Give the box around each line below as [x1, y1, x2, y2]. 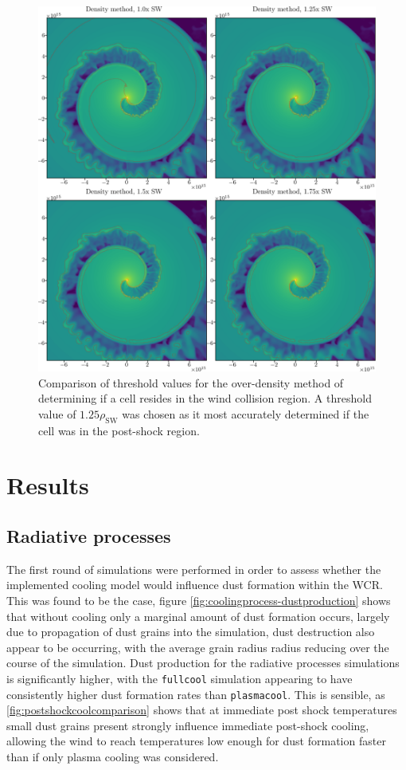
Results [6, 469, 89, 501]
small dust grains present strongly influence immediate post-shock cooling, [6, 717, 369, 733]
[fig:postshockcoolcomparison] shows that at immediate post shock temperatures [6, 701, 397, 718]
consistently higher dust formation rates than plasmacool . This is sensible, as [6, 686, 385, 702]
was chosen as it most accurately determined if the [122, 405, 369, 422]
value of [38, 405, 76, 422]
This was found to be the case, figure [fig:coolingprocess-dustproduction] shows [6, 591, 391, 608]
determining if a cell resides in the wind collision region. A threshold [38, 390, 372, 407]
